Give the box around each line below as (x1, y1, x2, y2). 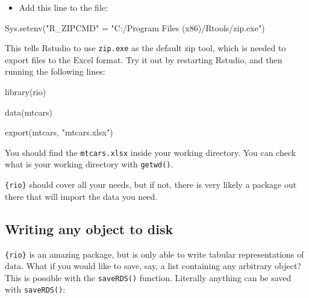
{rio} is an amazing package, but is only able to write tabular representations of (5, 247, 304, 260)
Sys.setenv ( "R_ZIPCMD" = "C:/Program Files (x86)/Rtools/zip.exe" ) (5, 21, 265, 34)
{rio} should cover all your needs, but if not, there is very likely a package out (5, 178, 297, 191)
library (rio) (5, 85, 46, 98)
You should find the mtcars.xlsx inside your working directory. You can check (5, 146, 296, 158)
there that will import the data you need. (5, 190, 158, 202)
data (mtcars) (5, 105, 53, 118)
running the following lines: (5, 65, 105, 78)
